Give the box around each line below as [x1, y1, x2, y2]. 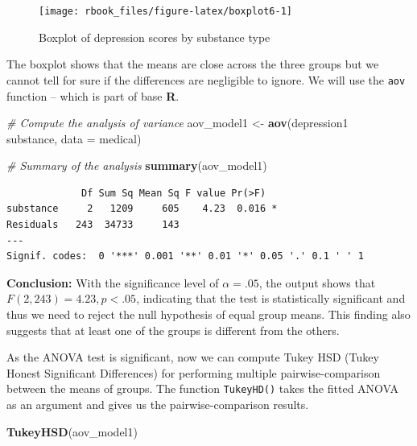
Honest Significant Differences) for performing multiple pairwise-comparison [6, 364, 381, 381]
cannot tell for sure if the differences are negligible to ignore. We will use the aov [6, 71, 406, 88]
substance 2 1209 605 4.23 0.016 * [6, 203, 278, 215]
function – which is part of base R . [6, 87, 180, 104]
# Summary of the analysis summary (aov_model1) [6, 157, 267, 174]
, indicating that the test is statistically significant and [136, 290, 406, 307]
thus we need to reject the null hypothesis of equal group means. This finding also [6, 306, 411, 323]
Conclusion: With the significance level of [6, 274, 219, 291]
